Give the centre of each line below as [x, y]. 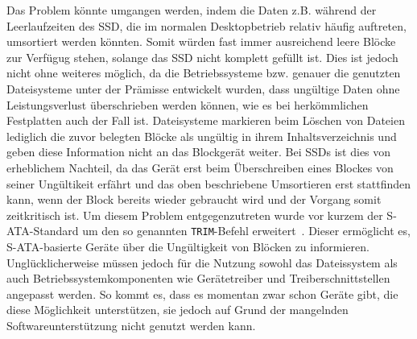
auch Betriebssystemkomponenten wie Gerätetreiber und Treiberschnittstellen [198, 278]
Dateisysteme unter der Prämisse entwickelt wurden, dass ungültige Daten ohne [203, 88]
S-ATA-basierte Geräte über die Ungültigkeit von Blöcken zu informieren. [188, 246]
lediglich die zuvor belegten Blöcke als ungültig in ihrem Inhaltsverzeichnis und [202, 136]
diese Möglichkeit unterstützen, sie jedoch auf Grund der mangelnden [178, 310]
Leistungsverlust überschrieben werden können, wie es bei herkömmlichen [188, 104]
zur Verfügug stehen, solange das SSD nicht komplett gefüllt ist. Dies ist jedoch [202, 57]
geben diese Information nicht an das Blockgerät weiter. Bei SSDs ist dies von [199, 152]
